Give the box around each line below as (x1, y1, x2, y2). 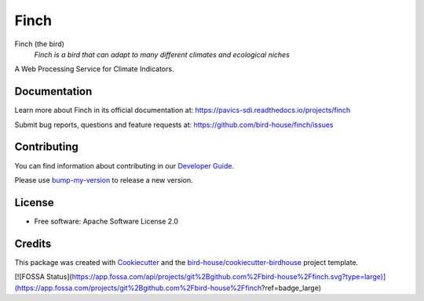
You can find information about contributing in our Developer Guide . (14, 161, 235, 170)
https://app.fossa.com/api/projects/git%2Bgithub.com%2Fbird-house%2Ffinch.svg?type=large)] (71, 272, 386, 281)
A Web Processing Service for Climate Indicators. (14, 64, 174, 74)
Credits (14, 237, 52, 250)
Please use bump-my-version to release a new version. (14, 175, 194, 184)
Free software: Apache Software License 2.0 (34, 216, 179, 226)
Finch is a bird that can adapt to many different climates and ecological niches (34, 49, 291, 59)
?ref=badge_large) (261, 283, 322, 292)
